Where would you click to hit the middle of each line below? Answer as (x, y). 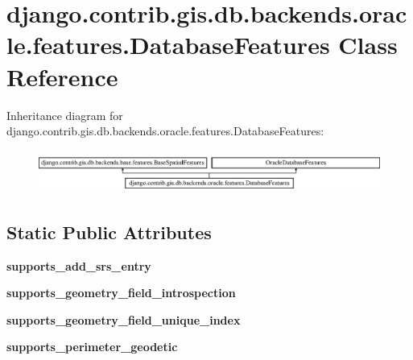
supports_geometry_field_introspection (121, 293)
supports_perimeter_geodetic (92, 347)
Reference (62, 76)
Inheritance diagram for (65, 115)
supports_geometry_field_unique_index (124, 319)
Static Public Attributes (109, 232)
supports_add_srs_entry (79, 265)
